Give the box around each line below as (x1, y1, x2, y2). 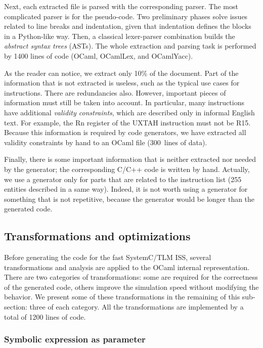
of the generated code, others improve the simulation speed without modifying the (4, 281, 259, 292)
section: (4, 301, 27, 312)
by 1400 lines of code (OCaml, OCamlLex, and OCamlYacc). (4, 50, 193, 61)
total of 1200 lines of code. (4, 311, 86, 322)
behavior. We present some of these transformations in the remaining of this (4, 291, 240, 302)
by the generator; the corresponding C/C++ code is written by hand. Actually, (4, 163, 250, 174)
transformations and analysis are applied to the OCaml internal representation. (4, 262, 250, 272)
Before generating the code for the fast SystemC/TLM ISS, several (4, 252, 211, 263)
